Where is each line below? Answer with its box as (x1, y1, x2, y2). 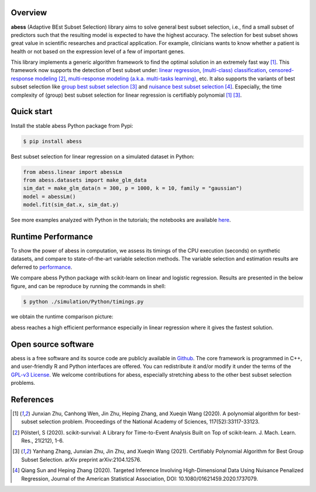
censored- (268, 67, 294, 74)
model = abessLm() (23, 193, 76, 200)
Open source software (11, 339, 94, 349)
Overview (11, 8, 47, 18)
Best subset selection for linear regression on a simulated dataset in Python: (11, 153, 195, 160)
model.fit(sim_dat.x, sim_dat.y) (23, 201, 119, 208)
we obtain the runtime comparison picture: (11, 313, 114, 320)
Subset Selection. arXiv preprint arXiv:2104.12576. (21, 456, 142, 463)
